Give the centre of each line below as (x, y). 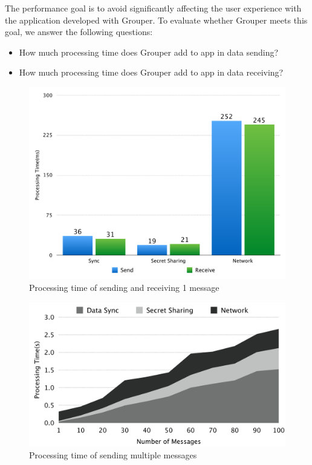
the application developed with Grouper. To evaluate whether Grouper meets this (156, 20)
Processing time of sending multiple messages (113, 454)
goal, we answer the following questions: (79, 32)
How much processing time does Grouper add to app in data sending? (149, 52)
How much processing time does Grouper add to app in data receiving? (151, 72)
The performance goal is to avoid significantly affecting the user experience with (153, 8)
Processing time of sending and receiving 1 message (124, 288)
